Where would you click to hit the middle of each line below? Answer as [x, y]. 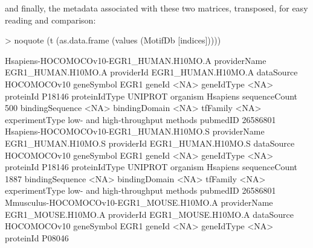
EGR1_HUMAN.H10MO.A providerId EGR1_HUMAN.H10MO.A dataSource [151, 72]
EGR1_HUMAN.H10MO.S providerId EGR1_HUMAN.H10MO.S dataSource [150, 143]
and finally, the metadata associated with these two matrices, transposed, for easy [156, 8]
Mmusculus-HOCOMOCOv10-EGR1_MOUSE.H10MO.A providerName [139, 202]
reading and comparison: [50, 20]
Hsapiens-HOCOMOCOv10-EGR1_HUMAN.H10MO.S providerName [135, 131]
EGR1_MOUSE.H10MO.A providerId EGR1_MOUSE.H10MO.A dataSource [149, 214]
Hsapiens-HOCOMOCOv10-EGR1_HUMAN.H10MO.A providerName [136, 60]
